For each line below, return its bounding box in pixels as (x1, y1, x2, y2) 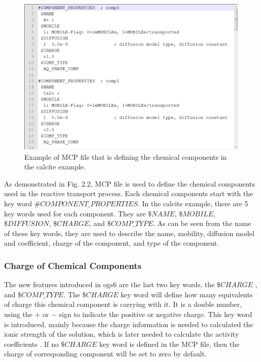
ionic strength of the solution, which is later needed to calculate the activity (4, 329, 239, 339)
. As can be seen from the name (153, 218, 251, 229)
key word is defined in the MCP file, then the (99, 338, 240, 349)
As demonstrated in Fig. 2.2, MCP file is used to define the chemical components (4, 178, 255, 189)
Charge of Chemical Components (4, 259, 142, 271)
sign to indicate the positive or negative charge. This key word (59, 308, 252, 319)
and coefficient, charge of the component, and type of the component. (4, 238, 219, 248)
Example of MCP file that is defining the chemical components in (24, 151, 227, 162)
